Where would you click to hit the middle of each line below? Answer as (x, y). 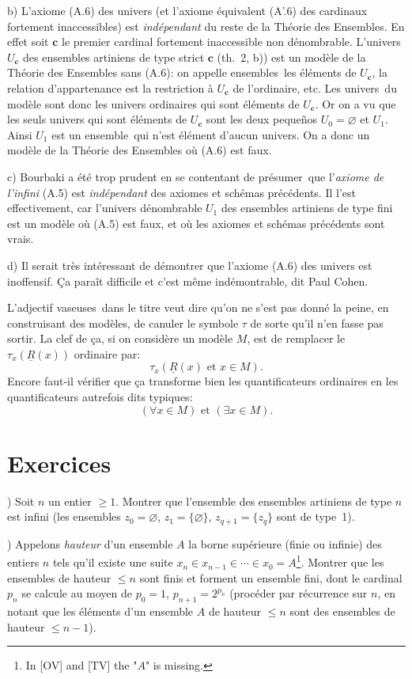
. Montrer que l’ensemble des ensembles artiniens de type (254, 501)
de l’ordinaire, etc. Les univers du (315, 87)
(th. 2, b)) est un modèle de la (291, 57)
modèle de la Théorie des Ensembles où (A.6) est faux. (140, 150)
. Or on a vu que (355, 103)
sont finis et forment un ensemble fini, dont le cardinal (271, 577)
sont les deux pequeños (262, 119)
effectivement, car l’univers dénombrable (105, 208)
